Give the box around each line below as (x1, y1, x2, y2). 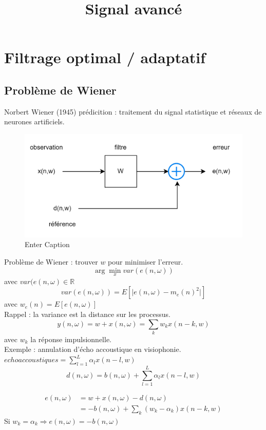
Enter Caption (25, 239, 70, 250)
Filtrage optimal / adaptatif (4, 47, 206, 68)
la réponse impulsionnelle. (30, 333, 111, 344)
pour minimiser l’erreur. (108, 256, 183, 267)
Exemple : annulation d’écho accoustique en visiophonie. (4, 344, 181, 354)
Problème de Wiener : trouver (4, 256, 98, 267)
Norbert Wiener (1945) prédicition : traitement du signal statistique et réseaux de (4, 106, 262, 117)
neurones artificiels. (4, 116, 65, 127)
